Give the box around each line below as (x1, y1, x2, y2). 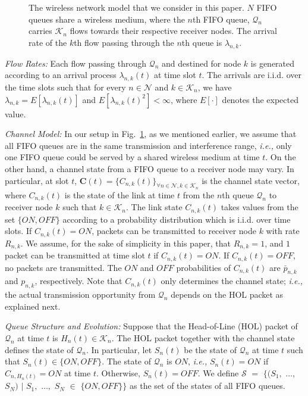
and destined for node (162, 57, 241, 69)
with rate (266, 224, 300, 237)
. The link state (126, 201, 183, 213)
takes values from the (221, 201, 298, 213)
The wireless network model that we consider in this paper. (29, 1, 244, 13)
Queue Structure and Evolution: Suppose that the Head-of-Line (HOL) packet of (5, 320, 298, 332)
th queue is (181, 36, 222, 48)
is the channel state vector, (202, 174, 300, 186)
